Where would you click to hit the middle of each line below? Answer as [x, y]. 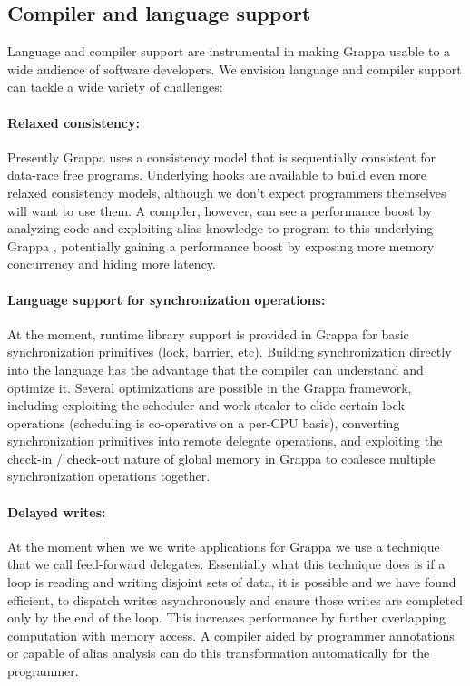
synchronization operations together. [109, 476]
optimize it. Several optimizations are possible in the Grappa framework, [210, 387]
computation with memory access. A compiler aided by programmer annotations [231, 635]
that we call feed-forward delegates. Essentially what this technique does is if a [226, 564]
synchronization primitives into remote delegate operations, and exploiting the [225, 441]
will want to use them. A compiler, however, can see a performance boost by [220, 210]
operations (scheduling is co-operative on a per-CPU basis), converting [204, 422]
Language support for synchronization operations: [166, 299]
